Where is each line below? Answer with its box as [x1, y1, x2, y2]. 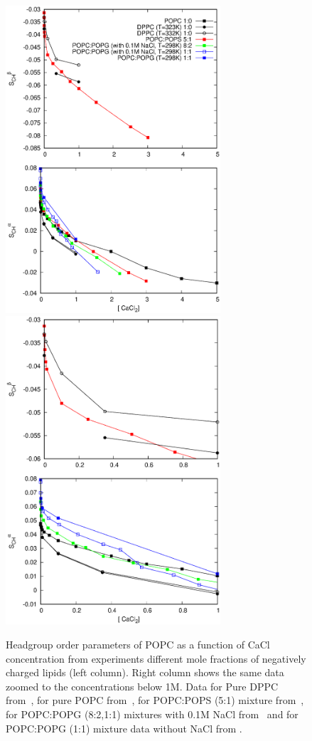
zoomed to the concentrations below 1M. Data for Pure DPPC [6, 678, 279, 693]
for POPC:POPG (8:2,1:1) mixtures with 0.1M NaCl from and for [6, 706, 298, 721]
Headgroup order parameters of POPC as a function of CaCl [6, 637, 270, 652]
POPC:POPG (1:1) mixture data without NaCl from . [6, 720, 242, 735]
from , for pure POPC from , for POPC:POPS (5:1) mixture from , [6, 693, 304, 708]
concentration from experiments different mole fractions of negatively [6, 651, 306, 666]
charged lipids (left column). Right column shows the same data [6, 665, 284, 680]
